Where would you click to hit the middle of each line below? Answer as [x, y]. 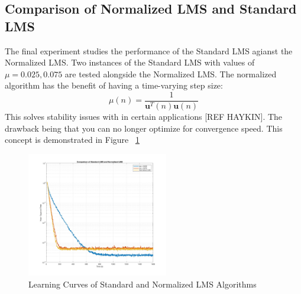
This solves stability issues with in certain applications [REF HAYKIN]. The [144, 117]
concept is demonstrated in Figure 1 [72, 140]
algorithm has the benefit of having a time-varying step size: [114, 85]
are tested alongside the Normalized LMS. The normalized [171, 73]
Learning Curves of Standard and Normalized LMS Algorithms [143, 284]
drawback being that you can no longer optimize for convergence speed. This [144, 128]
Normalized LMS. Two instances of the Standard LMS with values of [130, 62]
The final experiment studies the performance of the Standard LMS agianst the [149, 50]
